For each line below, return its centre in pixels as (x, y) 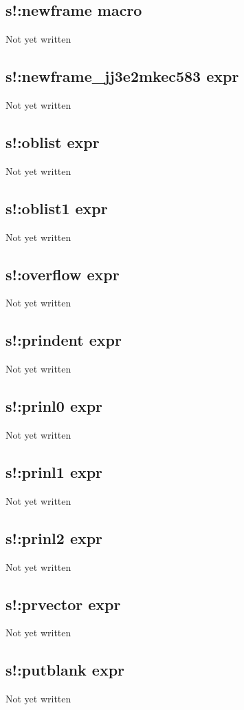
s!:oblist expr (53, 142)
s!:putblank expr (65, 670)
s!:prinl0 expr (54, 406)
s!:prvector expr (63, 604)
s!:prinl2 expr (54, 537)
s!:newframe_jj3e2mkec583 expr (122, 76)
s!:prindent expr (64, 340)
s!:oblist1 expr (57, 208)
